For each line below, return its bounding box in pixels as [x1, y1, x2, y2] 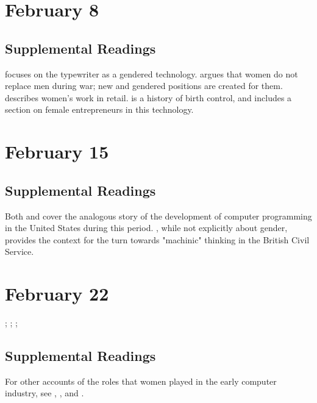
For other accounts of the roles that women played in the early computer [5, 374, 277, 387]
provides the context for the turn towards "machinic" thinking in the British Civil [5, 233, 310, 246]
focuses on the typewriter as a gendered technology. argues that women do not [5, 67, 298, 80]
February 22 [5, 281, 109, 306]
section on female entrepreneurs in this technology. [5, 103, 194, 116]
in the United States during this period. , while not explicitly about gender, [5, 221, 288, 234]
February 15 [5, 139, 109, 164]
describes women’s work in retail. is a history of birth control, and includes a [5, 91, 292, 104]
